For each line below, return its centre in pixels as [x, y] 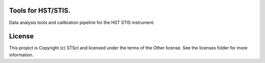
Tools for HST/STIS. [40, 10]
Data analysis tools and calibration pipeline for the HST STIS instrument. [82, 22]
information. [21, 55]
